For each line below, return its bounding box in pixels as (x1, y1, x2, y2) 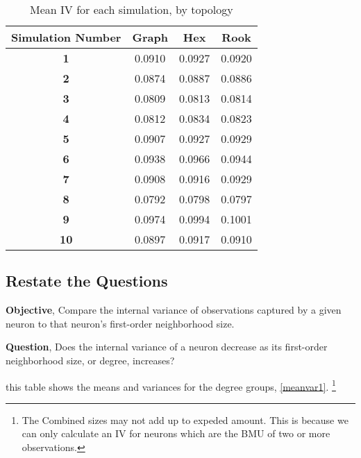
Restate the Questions (6, 270, 168, 291)
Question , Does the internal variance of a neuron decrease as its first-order (6, 339, 328, 354)
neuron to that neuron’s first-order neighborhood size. (6, 316, 235, 330)
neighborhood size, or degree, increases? (6, 353, 175, 367)
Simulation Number (11, 29, 121, 45)
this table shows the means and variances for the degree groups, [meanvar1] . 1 (6, 377, 336, 393)
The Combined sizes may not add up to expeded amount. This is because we (22, 412, 349, 427)
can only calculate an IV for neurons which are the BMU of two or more (22, 426, 330, 441)
